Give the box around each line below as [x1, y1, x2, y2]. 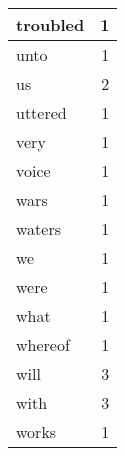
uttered [16, 101, 67, 124]
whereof [16, 333, 70, 356]
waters [16, 217, 62, 240]
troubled [16, 13, 85, 36]
